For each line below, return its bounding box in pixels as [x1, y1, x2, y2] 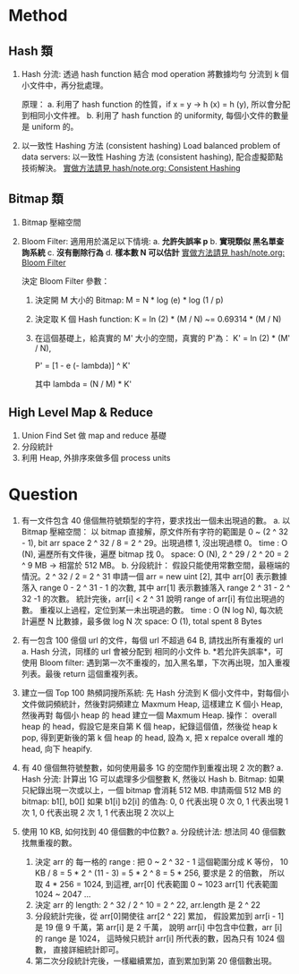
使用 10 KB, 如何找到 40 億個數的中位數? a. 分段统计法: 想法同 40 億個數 [21, 825, 286, 837]
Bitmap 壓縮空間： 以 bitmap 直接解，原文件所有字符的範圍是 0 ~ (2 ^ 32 [21, 525, 288, 537]
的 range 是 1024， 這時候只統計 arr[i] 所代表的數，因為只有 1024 [34, 933, 275, 944]
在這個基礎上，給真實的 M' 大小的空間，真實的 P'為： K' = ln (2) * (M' [34, 332, 291, 343]
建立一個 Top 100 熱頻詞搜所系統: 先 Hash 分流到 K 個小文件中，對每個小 [21, 687, 289, 698]
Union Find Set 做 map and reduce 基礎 [21, 430, 167, 440]
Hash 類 [8, 43, 53, 58]
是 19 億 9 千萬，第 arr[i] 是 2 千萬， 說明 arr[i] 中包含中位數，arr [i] [34, 921, 283, 932]
